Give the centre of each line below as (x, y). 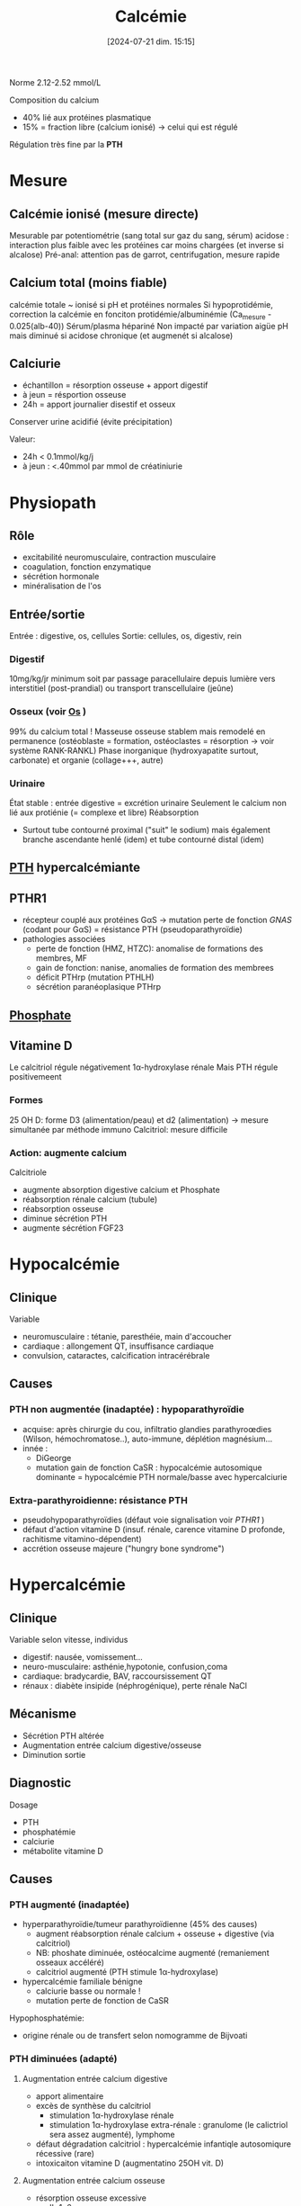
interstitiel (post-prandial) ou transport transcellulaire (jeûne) (121, 688)
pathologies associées (64, 939)
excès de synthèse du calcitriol (93, 2105)
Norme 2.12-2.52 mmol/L (55, 82)
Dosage (24, 1805)
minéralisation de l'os (62, 586)
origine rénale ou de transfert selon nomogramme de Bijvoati (135, 2036)
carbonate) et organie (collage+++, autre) (86, 760)
